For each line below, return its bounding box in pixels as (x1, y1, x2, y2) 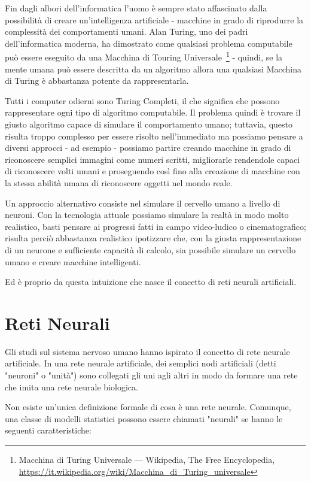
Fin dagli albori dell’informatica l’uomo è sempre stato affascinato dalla (5, 2, 267, 14)
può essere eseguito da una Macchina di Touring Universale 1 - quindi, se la (5, 49, 283, 63)
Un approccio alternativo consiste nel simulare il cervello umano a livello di (5, 196, 280, 209)
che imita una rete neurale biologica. (5, 380, 138, 393)
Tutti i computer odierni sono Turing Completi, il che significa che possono (5, 94, 280, 107)
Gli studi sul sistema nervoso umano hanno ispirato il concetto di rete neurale (5, 345, 290, 357)
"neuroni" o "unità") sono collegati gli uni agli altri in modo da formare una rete (5, 369, 298, 381)
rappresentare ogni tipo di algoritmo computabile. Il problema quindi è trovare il (5, 106, 301, 119)
